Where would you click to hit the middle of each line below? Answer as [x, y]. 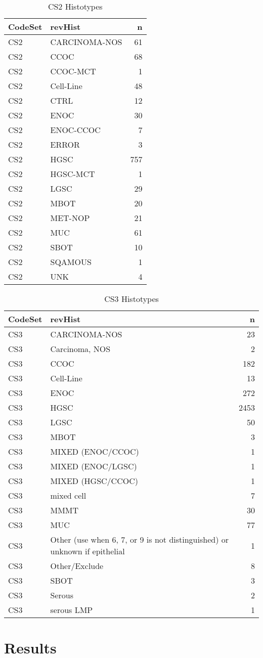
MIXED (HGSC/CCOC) [94, 481]
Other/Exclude [77, 566]
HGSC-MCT [73, 174]
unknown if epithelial [87, 551]
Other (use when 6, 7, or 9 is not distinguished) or [139, 539]
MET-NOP [70, 218]
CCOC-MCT [73, 71]
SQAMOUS [71, 262]
